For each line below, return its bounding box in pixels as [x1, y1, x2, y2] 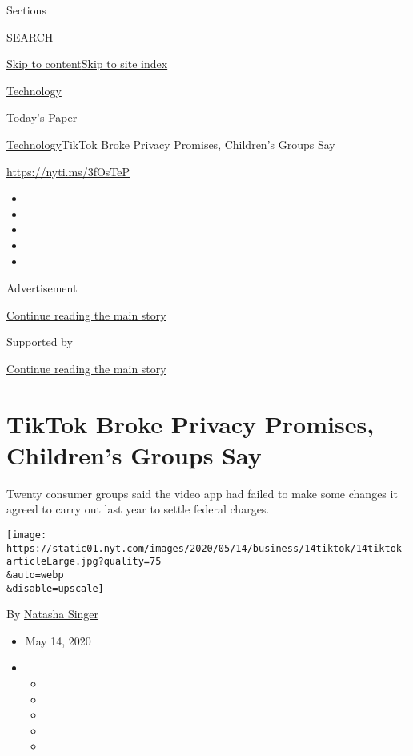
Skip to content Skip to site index [6, 55, 168, 72]
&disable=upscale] [6, 582, 104, 594]
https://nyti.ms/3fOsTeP [6, 163, 130, 179]
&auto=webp [6, 569, 64, 581]
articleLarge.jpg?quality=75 [6, 556, 162, 568]
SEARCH [6, 28, 54, 45]
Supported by [6, 333, 73, 350]
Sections [6, 2, 46, 18]
